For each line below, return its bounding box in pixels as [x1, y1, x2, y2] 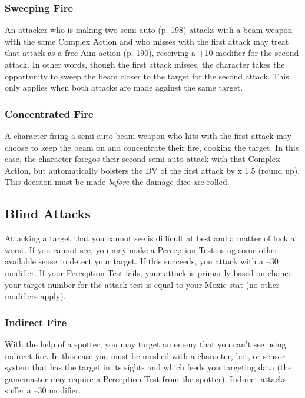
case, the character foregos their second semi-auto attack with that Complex [5, 152, 280, 165]
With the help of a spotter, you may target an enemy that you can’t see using [5, 337, 286, 350]
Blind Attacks [5, 204, 91, 223]
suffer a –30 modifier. [5, 384, 81, 396]
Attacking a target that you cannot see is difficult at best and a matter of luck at [5, 232, 299, 244]
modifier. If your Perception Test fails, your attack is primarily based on [5, 266, 266, 278]
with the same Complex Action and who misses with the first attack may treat [5, 35, 289, 47]
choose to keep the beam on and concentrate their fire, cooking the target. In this [5, 141, 299, 153]
